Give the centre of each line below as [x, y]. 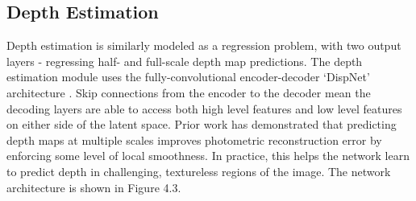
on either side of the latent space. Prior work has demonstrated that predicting [202, 124]
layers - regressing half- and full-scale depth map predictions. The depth [185, 61]
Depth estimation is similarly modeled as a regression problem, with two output [204, 45]
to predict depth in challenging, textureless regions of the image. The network [199, 171]
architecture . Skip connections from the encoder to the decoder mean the [189, 92]
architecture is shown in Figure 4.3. [94, 187]
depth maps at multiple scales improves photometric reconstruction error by [194, 139]
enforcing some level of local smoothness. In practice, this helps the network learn [208, 156]
